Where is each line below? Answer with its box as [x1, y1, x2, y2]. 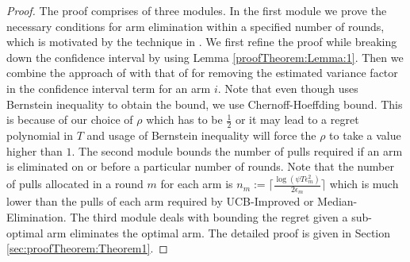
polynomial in [6, 126, 74, 143]
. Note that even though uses [217, 79, 358, 96]
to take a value [329, 126, 401, 143]
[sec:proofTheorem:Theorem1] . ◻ [6, 240, 168, 256]
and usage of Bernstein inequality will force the [86, 126, 316, 143]
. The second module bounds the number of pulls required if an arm [71, 142, 403, 159]
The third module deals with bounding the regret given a [70, 208, 348, 225]
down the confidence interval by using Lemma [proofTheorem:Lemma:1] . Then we [6, 48, 404, 65]
